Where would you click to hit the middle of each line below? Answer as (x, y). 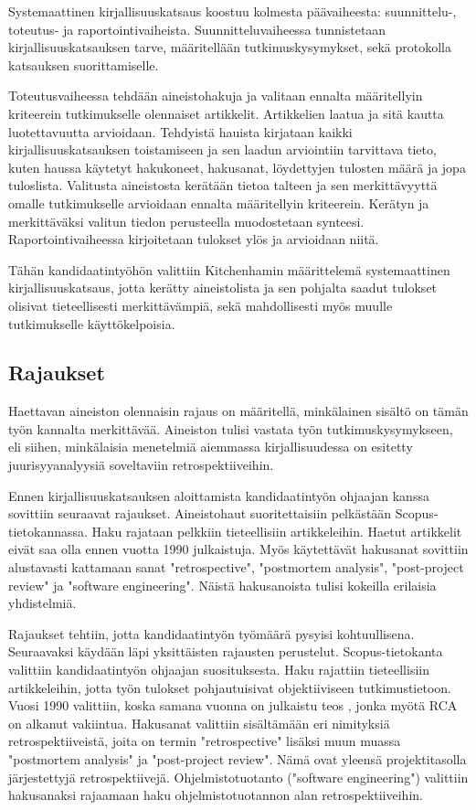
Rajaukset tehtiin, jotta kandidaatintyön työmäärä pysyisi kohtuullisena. (212, 633)
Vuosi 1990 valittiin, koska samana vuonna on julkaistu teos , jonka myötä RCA (233, 705)
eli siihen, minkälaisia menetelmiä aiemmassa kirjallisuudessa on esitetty (211, 447)
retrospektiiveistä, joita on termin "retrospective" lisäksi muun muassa (205, 741)
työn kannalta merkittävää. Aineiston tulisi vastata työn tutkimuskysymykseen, (231, 428)
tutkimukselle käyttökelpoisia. (92, 323)
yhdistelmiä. (42, 603)
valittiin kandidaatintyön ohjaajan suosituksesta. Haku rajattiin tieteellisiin (219, 670)
